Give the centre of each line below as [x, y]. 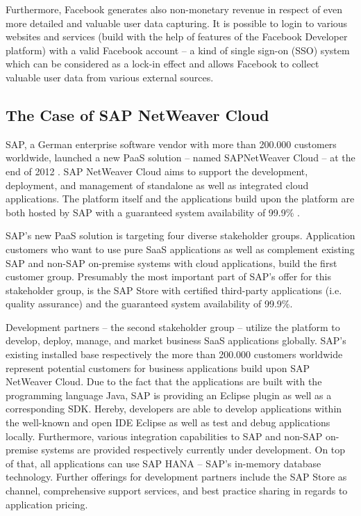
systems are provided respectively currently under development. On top [193, 450]
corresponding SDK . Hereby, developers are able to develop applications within [174, 409]
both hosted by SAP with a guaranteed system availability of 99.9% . [153, 212]
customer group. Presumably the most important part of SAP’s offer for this [168, 276]
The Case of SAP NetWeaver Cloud [137, 114]
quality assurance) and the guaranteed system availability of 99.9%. [149, 304]
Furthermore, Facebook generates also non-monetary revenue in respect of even [174, 9]
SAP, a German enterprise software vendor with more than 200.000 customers [171, 144]
